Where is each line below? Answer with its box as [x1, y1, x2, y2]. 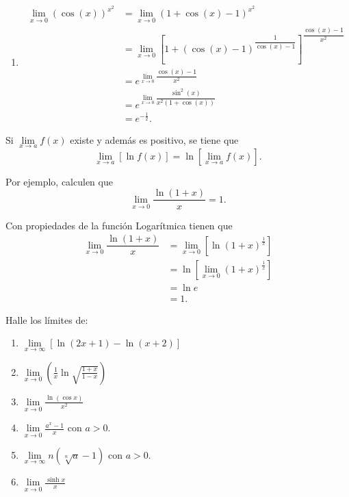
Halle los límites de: [5, 312, 88, 327]
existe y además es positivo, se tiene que [70, 132, 239, 146]
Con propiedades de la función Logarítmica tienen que [5, 218, 233, 232]
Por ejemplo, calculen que [5, 174, 113, 188]
